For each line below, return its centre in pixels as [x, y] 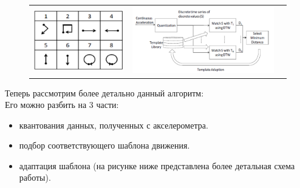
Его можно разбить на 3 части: [62, 105]
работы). [35, 177]
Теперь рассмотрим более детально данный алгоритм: [104, 92]
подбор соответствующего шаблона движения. [104, 145]
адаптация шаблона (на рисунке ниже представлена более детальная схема [157, 165]
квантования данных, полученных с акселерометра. [114, 125]
